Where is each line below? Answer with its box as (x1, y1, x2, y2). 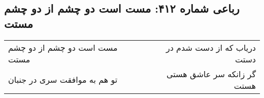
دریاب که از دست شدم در (166, 41, 256, 53)
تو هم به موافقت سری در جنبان (8, 74, 118, 86)
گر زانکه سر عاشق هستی (166, 68, 256, 80)
